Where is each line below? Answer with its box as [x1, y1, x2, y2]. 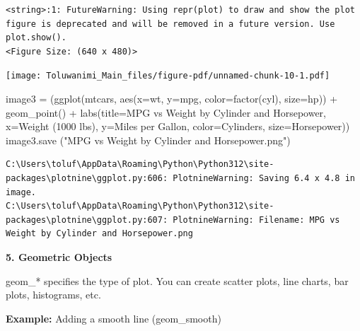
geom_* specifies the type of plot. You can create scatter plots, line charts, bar [6, 273, 349, 288]
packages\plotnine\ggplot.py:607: [6, 214, 168, 225]
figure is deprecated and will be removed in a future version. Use [6, 18, 335, 29]
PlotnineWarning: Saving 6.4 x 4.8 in [173, 173, 355, 183]
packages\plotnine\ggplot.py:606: [6, 173, 168, 183]
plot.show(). [6, 33, 66, 43]
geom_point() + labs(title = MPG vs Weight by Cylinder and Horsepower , [6, 105, 327, 120]
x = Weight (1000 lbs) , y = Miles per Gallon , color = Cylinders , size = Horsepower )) [6, 119, 350, 134]
